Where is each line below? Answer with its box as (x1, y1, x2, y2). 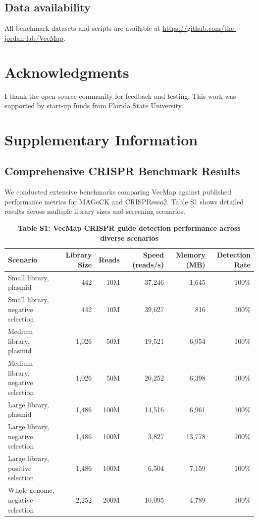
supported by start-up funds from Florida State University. (4, 100, 183, 111)
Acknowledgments (4, 62, 129, 82)
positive (8, 462, 32, 473)
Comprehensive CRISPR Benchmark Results (4, 163, 240, 179)
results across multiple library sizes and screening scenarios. (4, 206, 185, 216)
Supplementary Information (4, 129, 198, 149)
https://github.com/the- (162, 23, 236, 33)
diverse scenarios (100, 232, 158, 243)
